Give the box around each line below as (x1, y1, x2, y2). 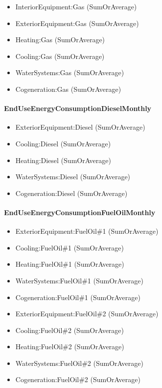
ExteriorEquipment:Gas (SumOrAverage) (15, 18, 139, 28)
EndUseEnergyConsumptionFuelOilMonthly (4, 207, 156, 217)
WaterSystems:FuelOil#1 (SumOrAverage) (15, 275, 143, 285)
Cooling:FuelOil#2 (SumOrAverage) (15, 325, 124, 335)
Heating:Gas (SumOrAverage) (15, 34, 105, 45)
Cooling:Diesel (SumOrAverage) (15, 138, 111, 148)
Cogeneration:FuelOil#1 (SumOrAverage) (15, 292, 140, 302)
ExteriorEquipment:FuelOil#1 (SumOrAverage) (15, 226, 159, 236)
